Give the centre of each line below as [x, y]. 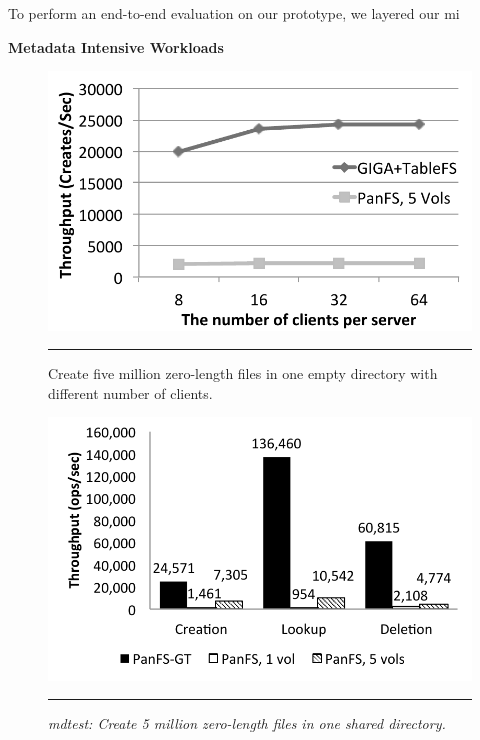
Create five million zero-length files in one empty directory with [243, 373]
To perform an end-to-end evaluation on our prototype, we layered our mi [234, 13]
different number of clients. [130, 392]
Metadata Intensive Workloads [116, 46]
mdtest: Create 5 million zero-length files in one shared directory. [247, 723]
